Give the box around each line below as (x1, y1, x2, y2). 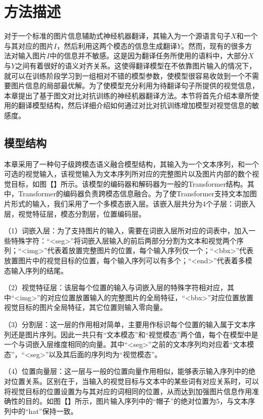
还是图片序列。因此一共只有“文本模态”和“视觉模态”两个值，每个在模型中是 (11, 329, 258, 339)
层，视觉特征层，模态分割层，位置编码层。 (4, 208, 146, 219)
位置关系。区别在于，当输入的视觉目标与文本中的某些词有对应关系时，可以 (11, 375, 259, 386)
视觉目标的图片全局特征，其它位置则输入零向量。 (4, 302, 167, 312)
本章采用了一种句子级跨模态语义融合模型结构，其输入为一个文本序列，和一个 (4, 158, 259, 169)
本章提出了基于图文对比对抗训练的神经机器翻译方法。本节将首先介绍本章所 (4, 90, 252, 100)
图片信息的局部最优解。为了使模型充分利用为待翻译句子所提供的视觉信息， (11, 80, 259, 91)
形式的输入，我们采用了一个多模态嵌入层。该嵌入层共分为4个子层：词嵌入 (11, 198, 255, 209)
